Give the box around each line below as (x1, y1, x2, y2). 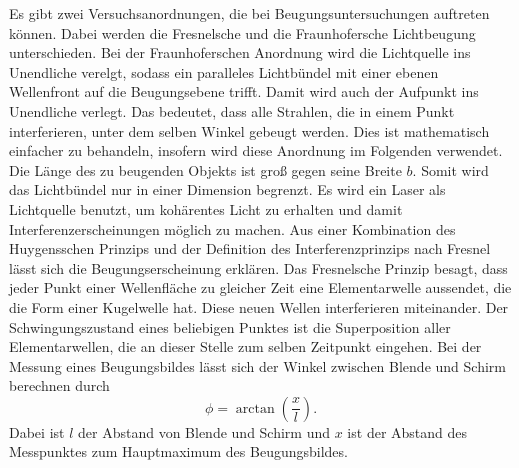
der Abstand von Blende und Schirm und (78, 421, 331, 442)
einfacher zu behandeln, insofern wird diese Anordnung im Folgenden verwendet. (9, 140, 503, 161)
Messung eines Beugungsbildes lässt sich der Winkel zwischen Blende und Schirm (9, 355, 506, 376)
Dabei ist (9, 421, 65, 442)
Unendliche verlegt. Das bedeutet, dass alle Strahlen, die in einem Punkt (9, 100, 455, 121)
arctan (235, 401, 275, 416)
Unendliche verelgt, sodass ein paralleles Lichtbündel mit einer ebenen (9, 61, 439, 82)
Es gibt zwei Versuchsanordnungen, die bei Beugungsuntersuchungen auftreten (9, 3, 490, 23)
